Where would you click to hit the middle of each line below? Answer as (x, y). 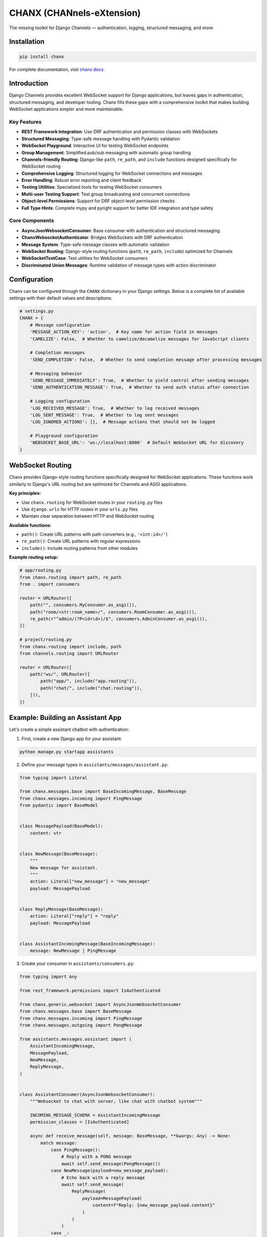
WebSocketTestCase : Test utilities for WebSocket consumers (85, 258)
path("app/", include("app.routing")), (89, 681)
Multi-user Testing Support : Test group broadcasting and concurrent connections (106, 194)
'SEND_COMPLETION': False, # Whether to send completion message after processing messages (146, 359)
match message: (59, 1143)
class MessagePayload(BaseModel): (61, 826)
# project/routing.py (46, 640)
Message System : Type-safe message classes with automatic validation (95, 244)
